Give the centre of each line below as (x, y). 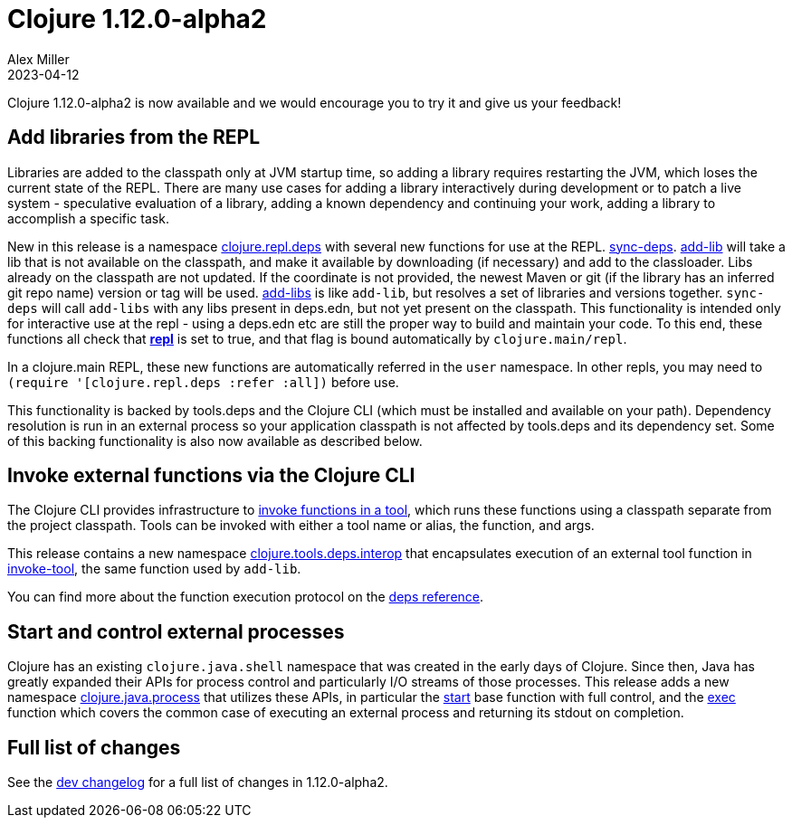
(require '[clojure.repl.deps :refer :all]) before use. (203, 382)
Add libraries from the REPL (134, 137)
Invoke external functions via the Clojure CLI (211, 476)
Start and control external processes (176, 631)
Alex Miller (38, 59)
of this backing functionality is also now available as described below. (215, 441)
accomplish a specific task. (88, 218)
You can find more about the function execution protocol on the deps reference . (246, 597)
